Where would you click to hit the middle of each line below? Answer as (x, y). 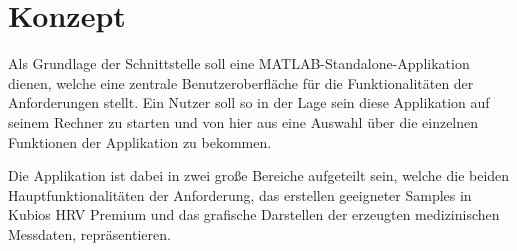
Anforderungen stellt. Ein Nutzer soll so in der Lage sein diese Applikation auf (249, 102)
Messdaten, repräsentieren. (89, 233)
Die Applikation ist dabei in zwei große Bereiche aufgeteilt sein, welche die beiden (259, 175)
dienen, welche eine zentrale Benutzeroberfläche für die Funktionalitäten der (241, 82)
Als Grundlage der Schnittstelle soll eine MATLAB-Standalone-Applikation (239, 63)
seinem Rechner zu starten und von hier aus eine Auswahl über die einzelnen (243, 121)
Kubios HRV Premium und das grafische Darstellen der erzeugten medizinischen (254, 214)
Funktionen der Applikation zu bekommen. (140, 141)
